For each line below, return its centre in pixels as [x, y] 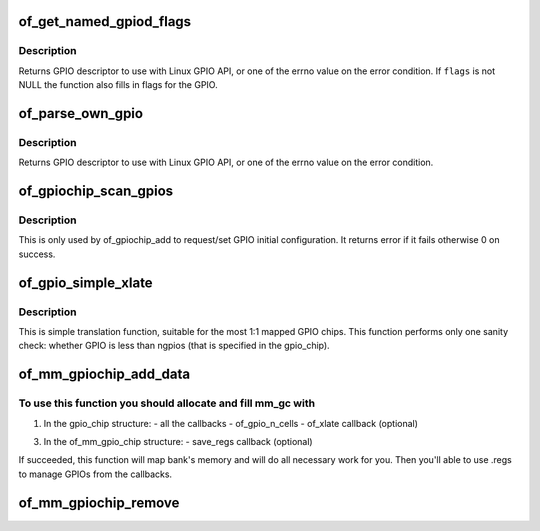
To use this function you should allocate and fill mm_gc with [166, 403]
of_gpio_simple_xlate [86, 282]
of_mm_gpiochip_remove [99, 502]
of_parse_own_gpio [81, 113]
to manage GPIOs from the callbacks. [95, 474]
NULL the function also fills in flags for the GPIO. [118, 85]
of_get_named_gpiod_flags [105, 21]
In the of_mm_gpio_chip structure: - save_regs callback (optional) [178, 441]
